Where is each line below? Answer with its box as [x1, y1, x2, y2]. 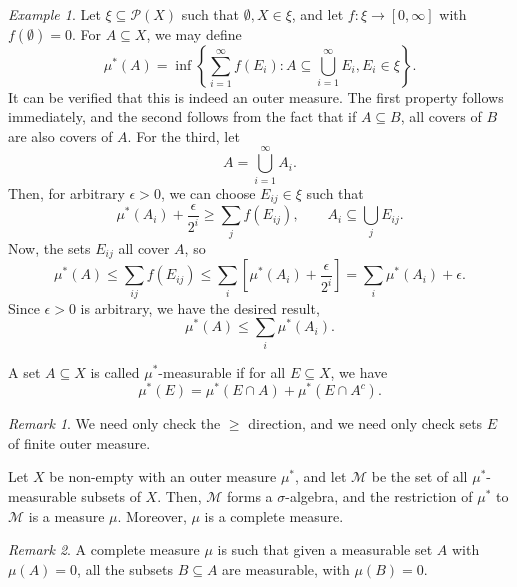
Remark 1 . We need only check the [8, 413, 221, 434]
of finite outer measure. [8, 432, 151, 453]
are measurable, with [222, 558, 350, 579]
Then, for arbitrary [8, 182, 125, 203]
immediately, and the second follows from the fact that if [8, 106, 357, 127]
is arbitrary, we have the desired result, [80, 297, 320, 318]
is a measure [28, 505, 105, 526]
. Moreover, [117, 505, 187, 526]
